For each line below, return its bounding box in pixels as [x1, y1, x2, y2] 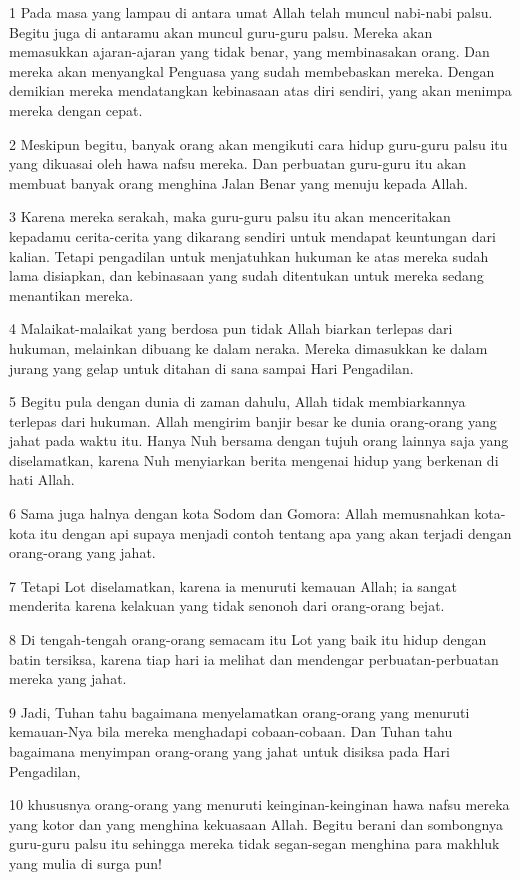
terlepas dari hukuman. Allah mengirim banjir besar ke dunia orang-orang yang [9, 410, 497, 431]
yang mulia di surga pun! [9, 852, 162, 873]
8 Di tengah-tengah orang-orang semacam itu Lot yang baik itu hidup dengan [9, 629, 487, 650]
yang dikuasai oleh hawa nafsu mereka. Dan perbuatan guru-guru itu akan [9, 153, 467, 174]
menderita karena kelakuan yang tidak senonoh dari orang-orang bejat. [9, 595, 445, 616]
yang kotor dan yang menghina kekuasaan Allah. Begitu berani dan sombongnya [9, 813, 503, 834]
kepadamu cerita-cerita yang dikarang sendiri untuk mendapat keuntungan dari [9, 225, 496, 246]
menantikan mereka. [9, 284, 134, 305]
